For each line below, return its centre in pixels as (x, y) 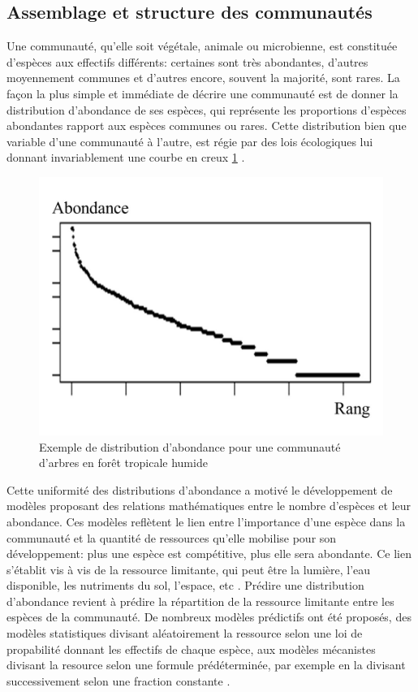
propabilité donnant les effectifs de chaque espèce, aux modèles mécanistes (191, 649)
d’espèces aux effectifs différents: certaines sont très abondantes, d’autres (187, 61)
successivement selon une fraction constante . (119, 680)
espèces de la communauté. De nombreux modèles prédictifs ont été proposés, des (209, 617)
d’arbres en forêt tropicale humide (123, 463)
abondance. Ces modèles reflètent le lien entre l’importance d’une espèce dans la (206, 521)
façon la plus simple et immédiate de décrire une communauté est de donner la (203, 93)
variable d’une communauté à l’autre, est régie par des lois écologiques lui (190, 141)
